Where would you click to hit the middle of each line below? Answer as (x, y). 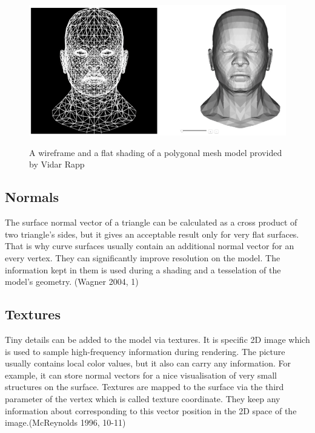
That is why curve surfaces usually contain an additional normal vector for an (150, 246)
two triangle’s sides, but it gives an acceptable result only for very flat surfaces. (152, 234)
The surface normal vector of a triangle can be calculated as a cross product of (151, 222)
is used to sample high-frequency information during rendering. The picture (145, 351)
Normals (32, 197)
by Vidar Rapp (57, 164)
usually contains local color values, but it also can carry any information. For (148, 363)
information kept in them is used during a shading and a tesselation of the (143, 269)
